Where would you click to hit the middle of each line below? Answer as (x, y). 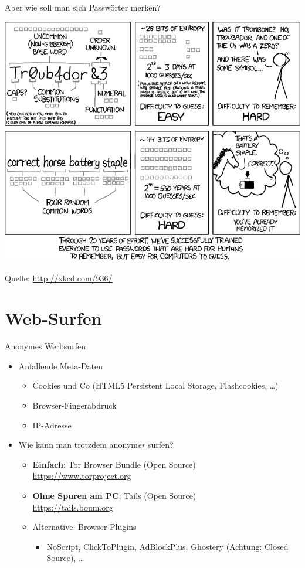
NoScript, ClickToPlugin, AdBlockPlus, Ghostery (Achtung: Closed (167, 546)
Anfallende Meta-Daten (61, 365)
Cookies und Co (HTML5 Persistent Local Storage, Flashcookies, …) (155, 385)
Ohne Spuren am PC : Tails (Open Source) (114, 495)
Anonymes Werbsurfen (45, 346)
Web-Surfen (53, 318)
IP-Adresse (52, 425)
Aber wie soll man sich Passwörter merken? (83, 7)
